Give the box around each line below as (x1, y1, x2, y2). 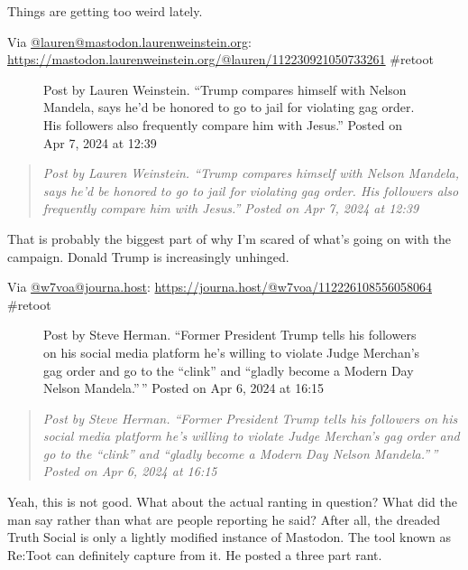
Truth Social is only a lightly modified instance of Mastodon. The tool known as (7, 528, 451, 547)
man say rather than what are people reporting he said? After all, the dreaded (7, 509, 440, 528)
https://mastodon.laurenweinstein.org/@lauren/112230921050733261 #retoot (7, 50, 434, 69)
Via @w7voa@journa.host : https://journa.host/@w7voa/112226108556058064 (7, 277, 432, 296)
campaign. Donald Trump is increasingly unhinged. (7, 247, 289, 266)
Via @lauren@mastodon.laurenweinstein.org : (7, 32, 252, 51)
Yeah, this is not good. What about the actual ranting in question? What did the (7, 492, 457, 511)
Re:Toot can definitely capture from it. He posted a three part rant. (7, 545, 382, 564)
